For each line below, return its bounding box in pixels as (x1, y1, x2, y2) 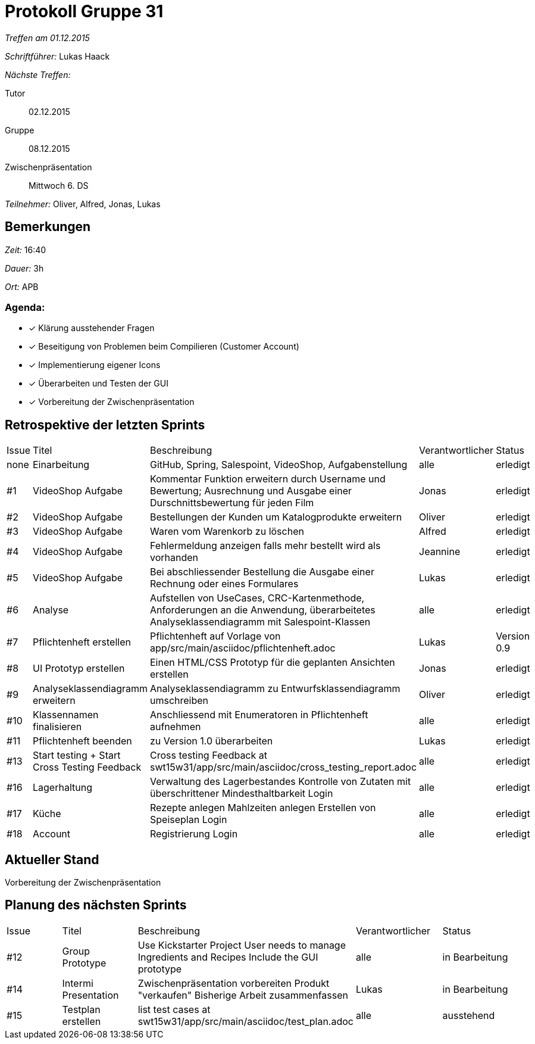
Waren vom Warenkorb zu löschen (150, 525, 304, 538)
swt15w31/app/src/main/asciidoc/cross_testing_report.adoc (150, 761, 417, 774)
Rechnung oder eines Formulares (150, 578, 299, 590)
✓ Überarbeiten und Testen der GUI (29, 378, 168, 389)
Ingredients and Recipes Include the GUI (137, 950, 318, 963)
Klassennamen (32, 709, 99, 721)
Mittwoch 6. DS (29, 180, 89, 191)
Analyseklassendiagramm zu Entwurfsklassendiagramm (150, 683, 401, 695)
